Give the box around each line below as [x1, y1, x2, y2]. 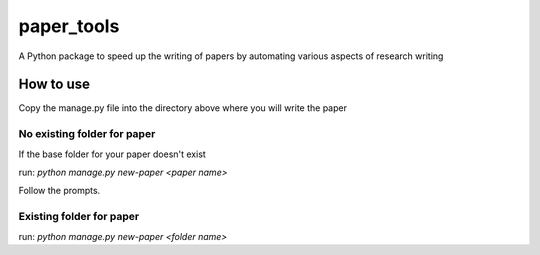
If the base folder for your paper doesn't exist [18, 148, 207, 160]
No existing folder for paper [18, 127, 156, 141]
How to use [18, 76, 90, 93]
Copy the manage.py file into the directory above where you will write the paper [18, 102, 347, 114]
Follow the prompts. [18, 185, 101, 197]
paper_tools [18, 15, 120, 37]
